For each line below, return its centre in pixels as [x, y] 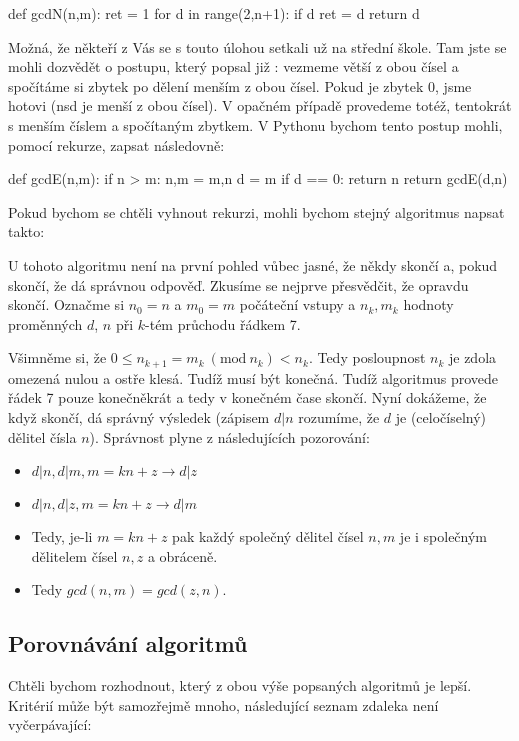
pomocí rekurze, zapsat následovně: [116, 144]
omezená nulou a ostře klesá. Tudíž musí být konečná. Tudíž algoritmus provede [253, 377]
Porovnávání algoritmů [128, 643]
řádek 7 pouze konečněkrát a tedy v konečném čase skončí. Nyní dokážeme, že [247, 397]
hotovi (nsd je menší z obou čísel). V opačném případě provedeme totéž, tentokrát [260, 105]
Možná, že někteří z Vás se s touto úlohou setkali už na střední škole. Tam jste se [257, 46]
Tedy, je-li [62, 536]
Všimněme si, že [57, 357]
